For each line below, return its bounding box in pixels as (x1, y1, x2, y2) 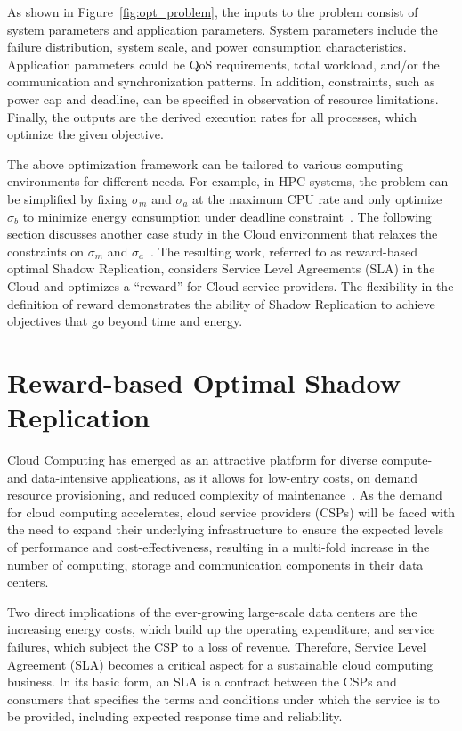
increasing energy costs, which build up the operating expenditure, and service (7, 620, 435, 638)
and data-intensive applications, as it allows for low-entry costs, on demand (7, 467, 417, 486)
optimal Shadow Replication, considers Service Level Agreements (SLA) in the (7, 259, 435, 278)
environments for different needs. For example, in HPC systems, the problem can (7, 172, 449, 191)
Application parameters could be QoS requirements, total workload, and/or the (7, 54, 440, 73)
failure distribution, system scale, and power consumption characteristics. (7, 37, 407, 56)
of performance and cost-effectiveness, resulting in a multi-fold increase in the (7, 537, 430, 556)
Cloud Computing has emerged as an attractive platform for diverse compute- (7, 451, 433, 468)
